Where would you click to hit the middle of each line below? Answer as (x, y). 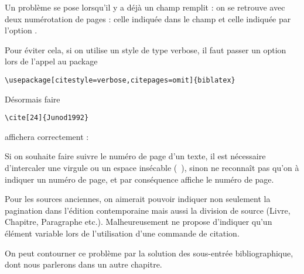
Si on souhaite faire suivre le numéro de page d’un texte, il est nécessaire (135, 156)
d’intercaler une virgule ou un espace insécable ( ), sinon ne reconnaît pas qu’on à (152, 168)
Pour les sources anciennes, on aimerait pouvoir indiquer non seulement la (138, 199)
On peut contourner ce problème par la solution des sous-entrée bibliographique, (149, 253)
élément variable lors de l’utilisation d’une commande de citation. (122, 233)
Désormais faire (33, 99)
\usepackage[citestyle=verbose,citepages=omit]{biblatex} (120, 80)
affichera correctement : (47, 136)
